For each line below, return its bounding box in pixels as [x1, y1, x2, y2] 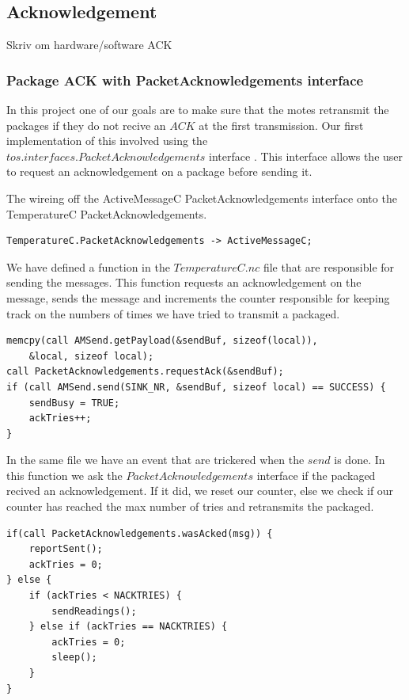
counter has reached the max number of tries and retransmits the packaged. [6, 498, 374, 515]
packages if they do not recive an [6, 116, 166, 133]
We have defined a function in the [6, 258, 170, 275]
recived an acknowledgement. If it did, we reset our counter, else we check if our [6, 482, 394, 499]
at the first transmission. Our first [199, 116, 364, 133]
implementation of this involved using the [6, 132, 208, 149]
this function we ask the [6, 466, 123, 483]
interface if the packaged [256, 466, 376, 483]
